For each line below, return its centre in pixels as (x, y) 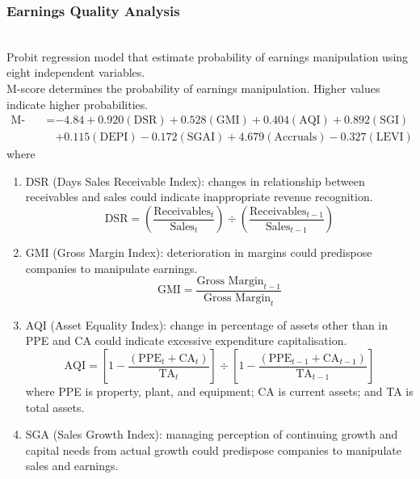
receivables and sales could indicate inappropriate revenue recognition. (199, 197)
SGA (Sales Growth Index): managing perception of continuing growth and (212, 434)
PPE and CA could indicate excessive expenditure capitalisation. (186, 340)
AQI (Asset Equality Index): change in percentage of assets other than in (207, 324)
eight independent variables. (76, 72)
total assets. (55, 407)
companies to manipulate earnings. (111, 268)
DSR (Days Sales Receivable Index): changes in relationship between (195, 181)
